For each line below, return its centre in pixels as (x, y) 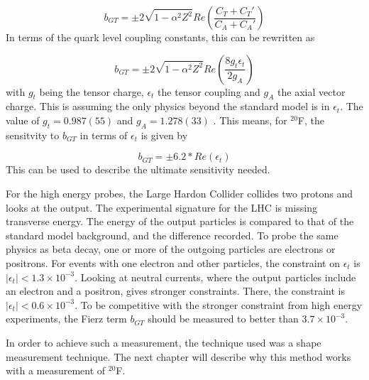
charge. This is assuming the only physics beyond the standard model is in (168, 106)
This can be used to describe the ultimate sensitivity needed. (138, 169)
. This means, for (250, 120)
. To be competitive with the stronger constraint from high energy (219, 304)
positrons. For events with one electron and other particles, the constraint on (173, 262)
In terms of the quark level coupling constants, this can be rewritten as (160, 37)
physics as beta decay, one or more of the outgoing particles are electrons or (171, 249)
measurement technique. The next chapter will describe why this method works (178, 356)
